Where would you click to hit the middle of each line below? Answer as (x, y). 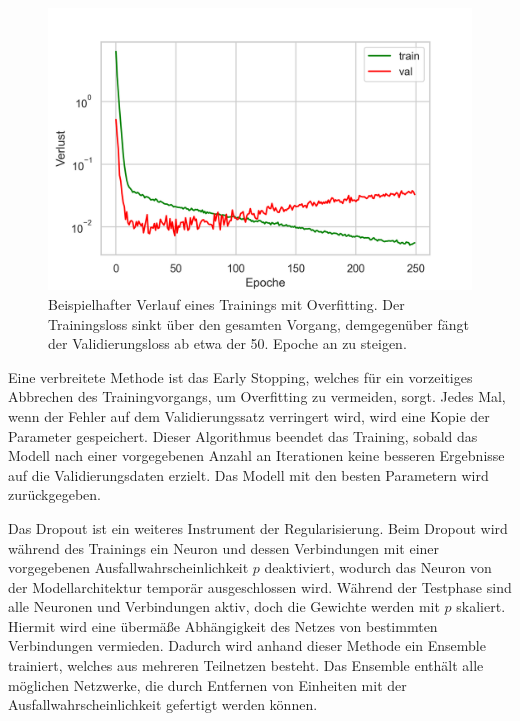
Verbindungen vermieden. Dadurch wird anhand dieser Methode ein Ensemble (247, 645)
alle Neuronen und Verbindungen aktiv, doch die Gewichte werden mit (224, 606)
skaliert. (481, 606)
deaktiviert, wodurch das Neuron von (378, 567)
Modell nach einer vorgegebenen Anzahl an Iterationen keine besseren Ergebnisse (256, 455)
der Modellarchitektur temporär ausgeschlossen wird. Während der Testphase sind (260, 586)
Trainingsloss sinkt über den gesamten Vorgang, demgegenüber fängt (258, 323)
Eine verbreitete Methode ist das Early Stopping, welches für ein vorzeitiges (240, 376)
